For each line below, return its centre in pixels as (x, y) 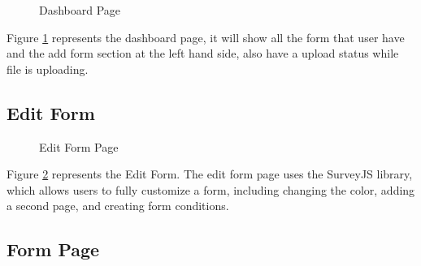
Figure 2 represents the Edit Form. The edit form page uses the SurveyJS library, (210, 174)
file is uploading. (48, 69)
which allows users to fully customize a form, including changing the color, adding (211, 189)
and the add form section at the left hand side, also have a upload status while (203, 53)
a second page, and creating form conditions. (118, 206)
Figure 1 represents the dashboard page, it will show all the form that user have (206, 37)
